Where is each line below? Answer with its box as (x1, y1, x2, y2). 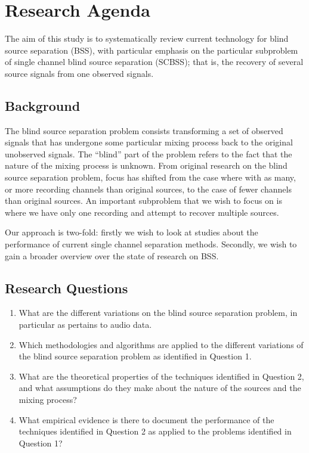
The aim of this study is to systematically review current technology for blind (5, 32, 289, 45)
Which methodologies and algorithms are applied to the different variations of (18, 338, 304, 350)
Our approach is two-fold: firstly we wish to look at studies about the (5, 226, 258, 238)
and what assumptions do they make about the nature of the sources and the (18, 381, 301, 394)
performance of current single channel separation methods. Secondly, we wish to (5, 238, 297, 250)
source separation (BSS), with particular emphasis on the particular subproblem (5, 44, 298, 56)
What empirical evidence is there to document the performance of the (18, 413, 274, 426)
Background (5, 96, 81, 114)
